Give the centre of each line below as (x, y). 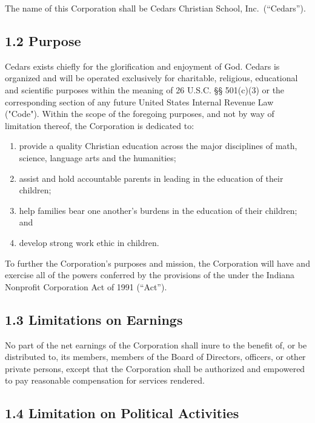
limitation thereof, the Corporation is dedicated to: (100, 125)
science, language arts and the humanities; (98, 157)
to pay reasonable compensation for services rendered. (105, 380)
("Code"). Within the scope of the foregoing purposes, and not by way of (140, 114)
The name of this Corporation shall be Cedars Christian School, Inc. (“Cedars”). (155, 8)
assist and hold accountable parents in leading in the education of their (151, 178)
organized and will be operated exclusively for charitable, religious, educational (151, 78)
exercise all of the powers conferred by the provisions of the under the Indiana (150, 275)
